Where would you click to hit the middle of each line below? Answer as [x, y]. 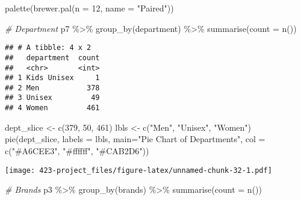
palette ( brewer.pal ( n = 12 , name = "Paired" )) [89, 8]
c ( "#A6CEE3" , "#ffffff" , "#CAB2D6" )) [77, 150]
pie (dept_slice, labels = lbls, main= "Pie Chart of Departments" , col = [135, 139]
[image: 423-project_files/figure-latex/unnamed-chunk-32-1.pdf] [138, 170]
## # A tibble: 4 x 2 [48, 48]
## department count [52, 58]
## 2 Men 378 [52, 88]
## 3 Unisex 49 [52, 98]
